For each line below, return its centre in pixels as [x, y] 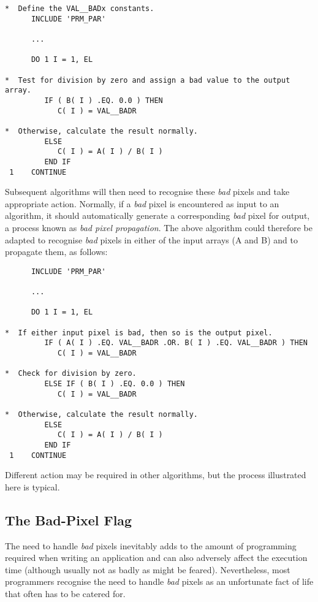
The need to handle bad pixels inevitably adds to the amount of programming [151, 545]
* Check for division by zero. [71, 374]
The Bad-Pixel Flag [69, 520]
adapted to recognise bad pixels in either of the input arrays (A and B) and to [151, 239]
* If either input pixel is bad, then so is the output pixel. [139, 333]
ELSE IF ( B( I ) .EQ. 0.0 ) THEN [115, 383]
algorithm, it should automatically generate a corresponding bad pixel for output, [157, 215]
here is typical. [32, 486]
